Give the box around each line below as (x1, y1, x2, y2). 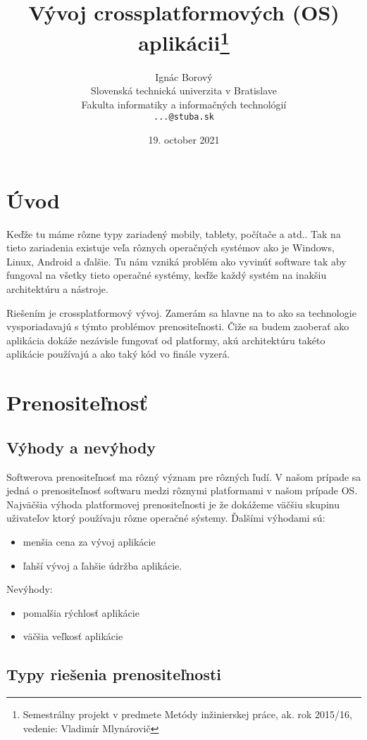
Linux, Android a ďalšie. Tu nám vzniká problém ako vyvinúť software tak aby (6, 253, 347, 268)
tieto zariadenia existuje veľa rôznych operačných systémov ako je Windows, (6, 240, 335, 255)
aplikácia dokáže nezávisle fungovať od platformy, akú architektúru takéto (6, 332, 325, 347)
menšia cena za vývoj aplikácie (23, 534, 156, 548)
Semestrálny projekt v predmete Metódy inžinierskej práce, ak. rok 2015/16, (23, 707, 352, 722)
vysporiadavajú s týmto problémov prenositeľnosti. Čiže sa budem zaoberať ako (6, 319, 349, 334)
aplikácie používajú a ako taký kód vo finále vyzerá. (6, 346, 230, 361)
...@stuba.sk (154, 112, 214, 123)
